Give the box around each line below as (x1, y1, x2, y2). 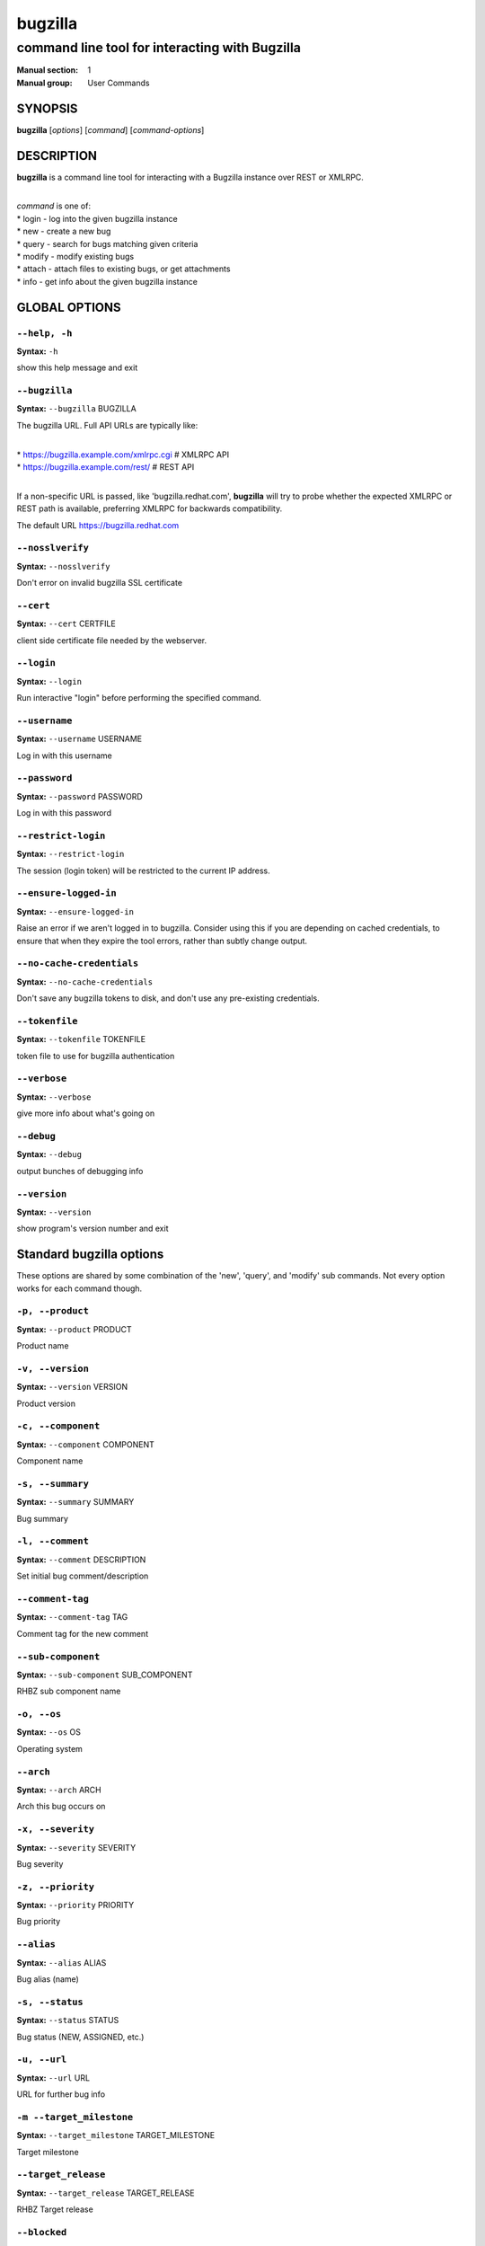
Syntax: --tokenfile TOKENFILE (16, 1034, 146, 1045)
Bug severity (16, 1858, 64, 1869)
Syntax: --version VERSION (16, 1382, 128, 1393)
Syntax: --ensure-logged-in (16, 906, 135, 916)
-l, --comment (16, 1535, 90, 1547)
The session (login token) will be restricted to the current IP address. (16, 865, 270, 876)
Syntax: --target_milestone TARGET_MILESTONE (16, 2130, 216, 2141)
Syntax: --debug (16, 1149, 83, 1160)
